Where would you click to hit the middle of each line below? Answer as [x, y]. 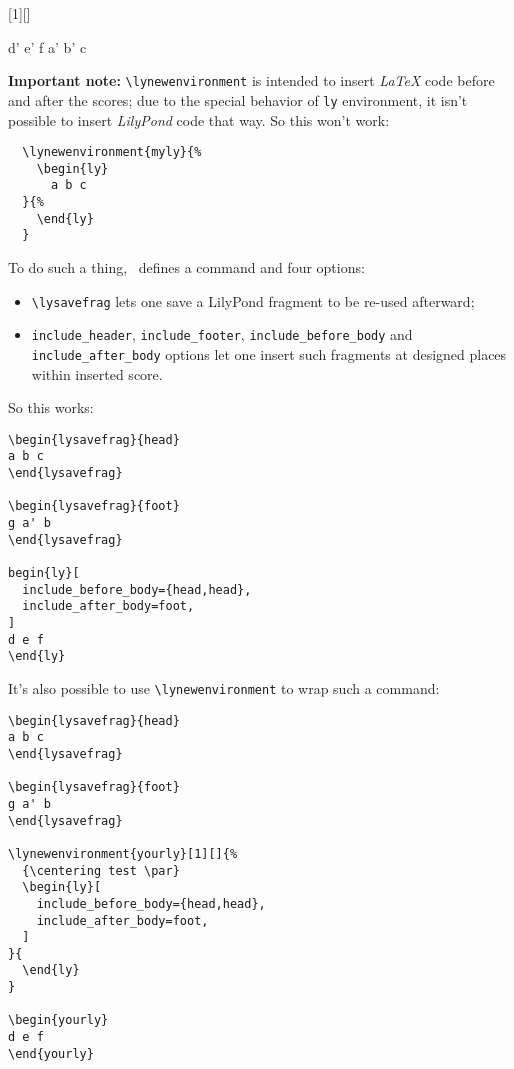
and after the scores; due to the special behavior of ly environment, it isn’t [238, 99]
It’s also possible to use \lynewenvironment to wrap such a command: [224, 687]
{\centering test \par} [101, 870]
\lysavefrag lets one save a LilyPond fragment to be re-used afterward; [253, 300]
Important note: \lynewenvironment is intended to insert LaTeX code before [251, 80]
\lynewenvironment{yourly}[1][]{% [123, 853]
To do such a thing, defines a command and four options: [186, 267]
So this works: [51, 407]
